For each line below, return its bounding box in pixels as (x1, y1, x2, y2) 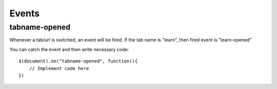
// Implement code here (29, 65, 89, 71)
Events (9, 8, 40, 19)
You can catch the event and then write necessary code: (9, 46, 129, 52)
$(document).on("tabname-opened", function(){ (18, 58, 138, 64)
